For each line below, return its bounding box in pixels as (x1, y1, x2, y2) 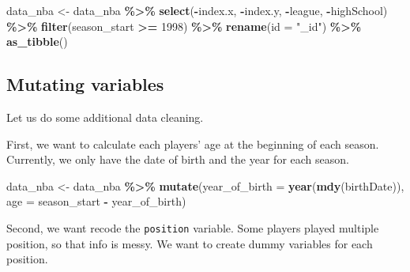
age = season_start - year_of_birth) (6, 193, 186, 210)
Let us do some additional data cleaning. (6, 108, 204, 125)
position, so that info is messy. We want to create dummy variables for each (6, 235, 373, 251)
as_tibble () (6, 33, 68, 50)
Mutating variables (6, 72, 164, 96)
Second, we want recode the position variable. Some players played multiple (6, 219, 379, 236)
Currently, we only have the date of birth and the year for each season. (6, 151, 349, 168)
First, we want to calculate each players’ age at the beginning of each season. (6, 135, 379, 152)
